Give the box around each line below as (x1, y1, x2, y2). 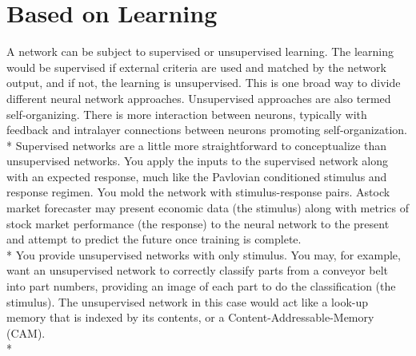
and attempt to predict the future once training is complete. (6, 231, 302, 247)
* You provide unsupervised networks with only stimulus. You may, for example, (6, 246, 401, 263)
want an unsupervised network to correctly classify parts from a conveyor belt (6, 262, 389, 279)
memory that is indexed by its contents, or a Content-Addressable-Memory (6, 309, 374, 326)
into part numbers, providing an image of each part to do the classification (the (6, 278, 396, 295)
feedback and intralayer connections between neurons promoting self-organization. (6, 121, 407, 138)
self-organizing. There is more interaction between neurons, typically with (6, 105, 367, 122)
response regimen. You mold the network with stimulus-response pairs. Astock (6, 184, 390, 200)
